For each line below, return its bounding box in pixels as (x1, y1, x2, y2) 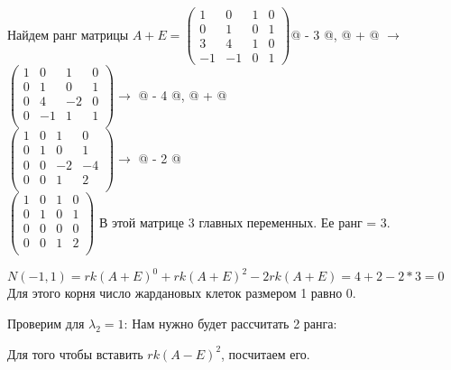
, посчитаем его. (221, 344, 310, 363)
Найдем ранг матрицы (7, 24, 129, 43)
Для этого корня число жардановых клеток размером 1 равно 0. (7, 283, 356, 302)
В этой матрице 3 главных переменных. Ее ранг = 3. (98, 212, 391, 231)
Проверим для (7, 313, 85, 332)
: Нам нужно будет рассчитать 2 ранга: (124, 313, 337, 332)
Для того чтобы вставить (7, 344, 143, 363)
